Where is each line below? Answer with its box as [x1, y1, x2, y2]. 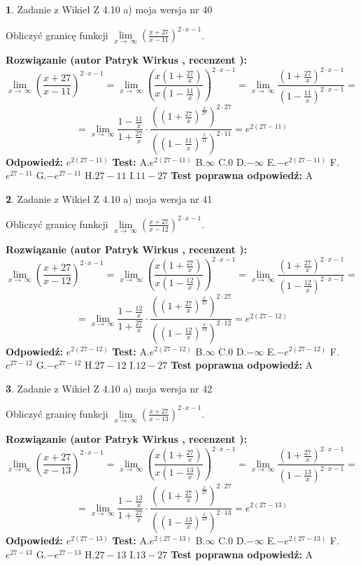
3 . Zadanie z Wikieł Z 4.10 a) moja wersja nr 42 [6, 381, 213, 395]
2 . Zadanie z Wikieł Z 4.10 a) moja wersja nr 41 [6, 191, 213, 206]
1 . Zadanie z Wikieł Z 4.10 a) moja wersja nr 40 [6, 2, 213, 16]
